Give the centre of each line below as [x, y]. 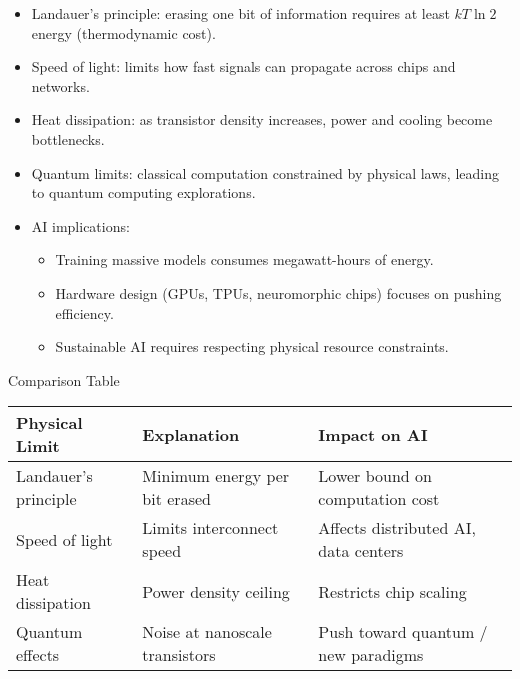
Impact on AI [373, 434]
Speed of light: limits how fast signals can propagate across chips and [243, 66]
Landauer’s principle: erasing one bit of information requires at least [240, 13]
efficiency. [84, 312]
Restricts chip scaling [392, 591]
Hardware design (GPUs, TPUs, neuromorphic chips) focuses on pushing [278, 292]
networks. [60, 85]
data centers [361, 551]
